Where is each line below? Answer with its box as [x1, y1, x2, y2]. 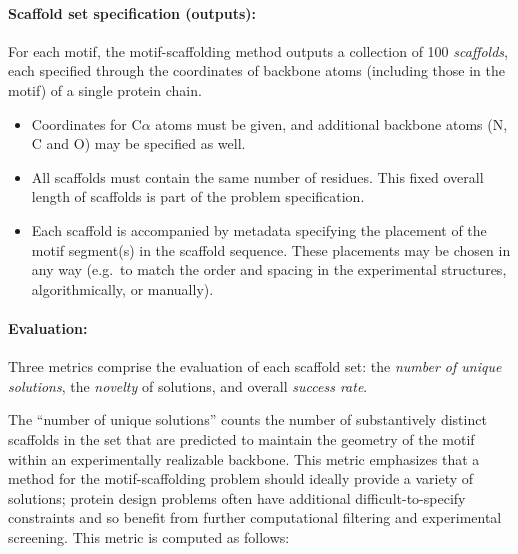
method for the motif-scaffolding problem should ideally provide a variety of [8, 468, 474, 489]
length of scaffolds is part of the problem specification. [31, 186, 365, 207]
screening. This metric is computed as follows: [8, 526, 290, 547]
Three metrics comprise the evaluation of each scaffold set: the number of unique [8, 356, 502, 377]
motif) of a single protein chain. [8, 79, 202, 100]
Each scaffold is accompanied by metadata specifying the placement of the [31, 219, 487, 240]
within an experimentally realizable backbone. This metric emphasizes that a [8, 448, 480, 469]
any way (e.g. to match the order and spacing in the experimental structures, [31, 259, 507, 280]
